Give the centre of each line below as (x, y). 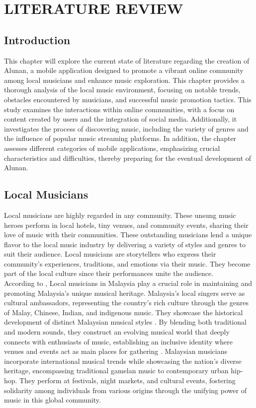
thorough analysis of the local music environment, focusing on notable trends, (122, 90)
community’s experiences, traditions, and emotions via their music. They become (127, 263)
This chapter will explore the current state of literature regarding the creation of (127, 60)
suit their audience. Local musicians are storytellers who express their (110, 254)
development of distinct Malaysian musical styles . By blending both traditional (125, 322)
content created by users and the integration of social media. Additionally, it (121, 119)
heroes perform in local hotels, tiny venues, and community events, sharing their (126, 225)
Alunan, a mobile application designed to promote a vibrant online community (124, 70)
